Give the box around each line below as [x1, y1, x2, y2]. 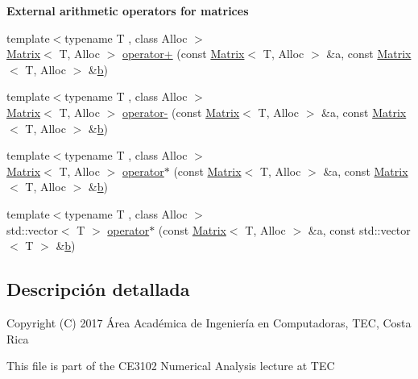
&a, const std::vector [308, 221, 411, 238]
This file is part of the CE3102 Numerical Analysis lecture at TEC [6, 357, 335, 374]
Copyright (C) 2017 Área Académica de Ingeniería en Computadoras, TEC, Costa [6, 314, 412, 331]
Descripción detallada [6, 277, 190, 302]
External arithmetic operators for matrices [6, 2, 249, 19]
